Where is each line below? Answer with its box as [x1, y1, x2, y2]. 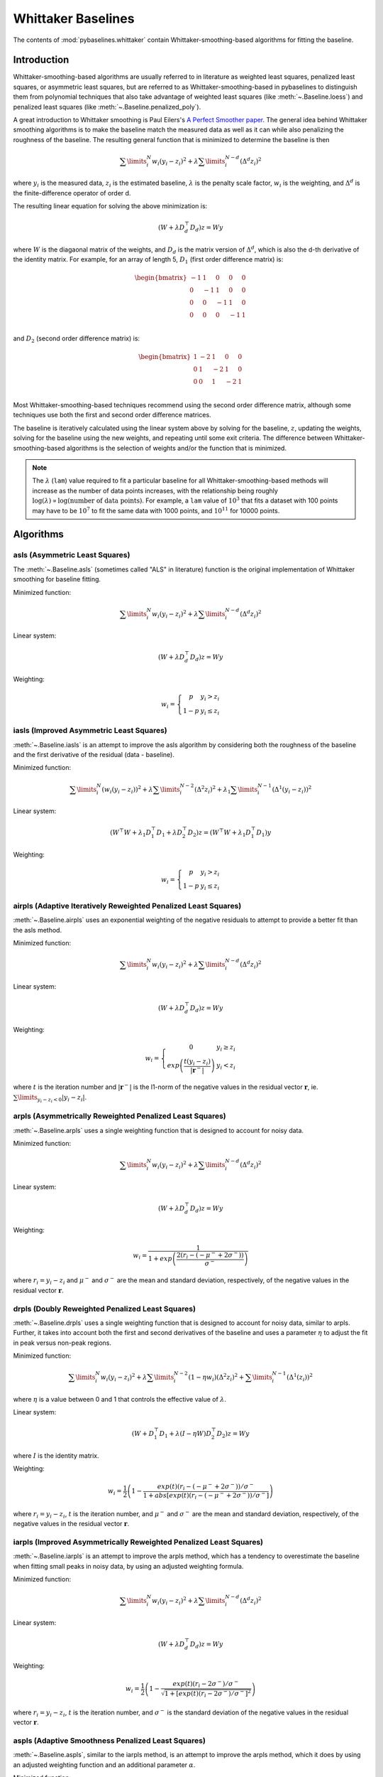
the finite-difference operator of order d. [13, 188, 131, 197]
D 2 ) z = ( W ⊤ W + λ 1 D [187, 827, 252, 838]
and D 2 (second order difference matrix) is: [13, 334, 140, 344]
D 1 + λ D [156, 828, 183, 838]
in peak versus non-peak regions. [13, 1338, 111, 1347]
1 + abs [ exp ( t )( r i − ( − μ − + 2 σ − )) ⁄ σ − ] [143, 1490, 270, 1501]
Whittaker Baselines [13, 11, 135, 26]
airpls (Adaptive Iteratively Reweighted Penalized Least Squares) [13, 901, 242, 911]
